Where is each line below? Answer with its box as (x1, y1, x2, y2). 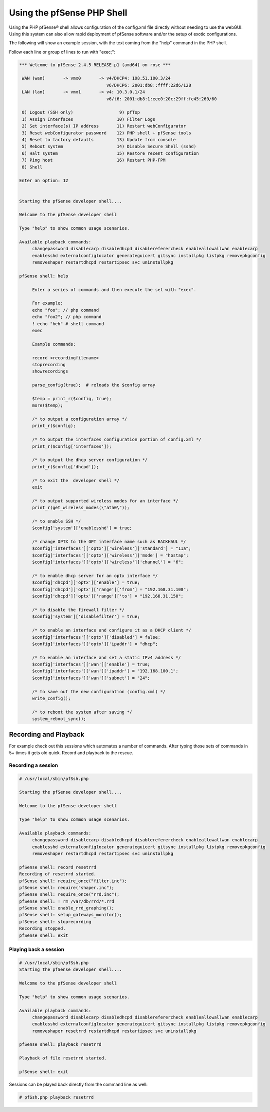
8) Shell (22, 164, 43, 170)
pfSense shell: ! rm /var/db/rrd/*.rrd (19, 898, 114, 904)
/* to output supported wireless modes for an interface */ (32, 498, 179, 503)
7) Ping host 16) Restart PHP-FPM (22, 157, 166, 163)
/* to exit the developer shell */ (32, 478, 120, 483)
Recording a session (9, 762, 58, 769)
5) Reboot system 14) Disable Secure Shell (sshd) (22, 144, 197, 149)
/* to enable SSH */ (32, 519, 81, 524)
